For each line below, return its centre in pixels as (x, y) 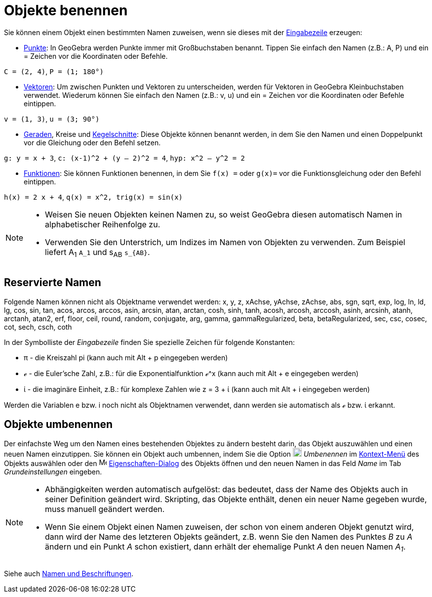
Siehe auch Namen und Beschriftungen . (69, 573)
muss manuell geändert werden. (105, 509)
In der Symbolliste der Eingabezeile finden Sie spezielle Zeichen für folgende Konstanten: (150, 342)
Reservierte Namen (53, 283)
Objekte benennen (66, 10)
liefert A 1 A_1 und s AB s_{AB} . (98, 253)
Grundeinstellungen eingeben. (53, 471)
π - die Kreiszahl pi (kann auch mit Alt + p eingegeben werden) (126, 357)
